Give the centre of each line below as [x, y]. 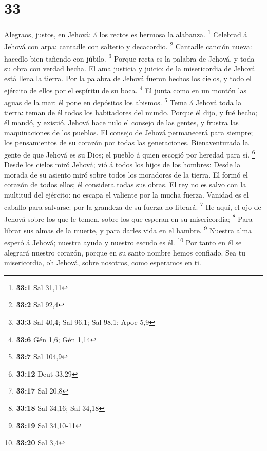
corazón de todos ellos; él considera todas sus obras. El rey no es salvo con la [125, 184]
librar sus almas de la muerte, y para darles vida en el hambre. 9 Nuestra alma [128, 230]
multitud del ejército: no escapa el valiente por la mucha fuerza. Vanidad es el [127, 194]
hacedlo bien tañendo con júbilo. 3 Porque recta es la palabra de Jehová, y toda [129, 57]
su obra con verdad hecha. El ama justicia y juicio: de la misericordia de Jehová [130, 68]
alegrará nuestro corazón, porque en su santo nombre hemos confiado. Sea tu [125, 252]
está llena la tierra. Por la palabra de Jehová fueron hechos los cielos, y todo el [128, 78]
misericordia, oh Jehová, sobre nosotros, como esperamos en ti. [103, 262]
